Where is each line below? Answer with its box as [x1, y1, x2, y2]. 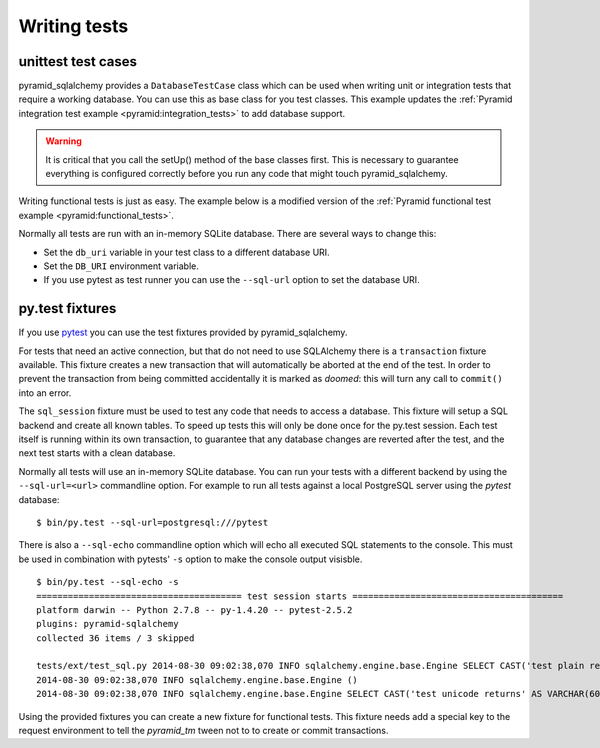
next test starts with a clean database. [18, 447, 176, 459]
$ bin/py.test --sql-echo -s [36, 576, 179, 588]
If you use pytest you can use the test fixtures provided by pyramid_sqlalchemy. [18, 326, 348, 339]
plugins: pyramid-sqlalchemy [36, 618, 179, 630]
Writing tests [18, 15, 129, 37]
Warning [45, 135, 82, 147]
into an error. [18, 386, 72, 399]
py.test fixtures [18, 300, 117, 317]
